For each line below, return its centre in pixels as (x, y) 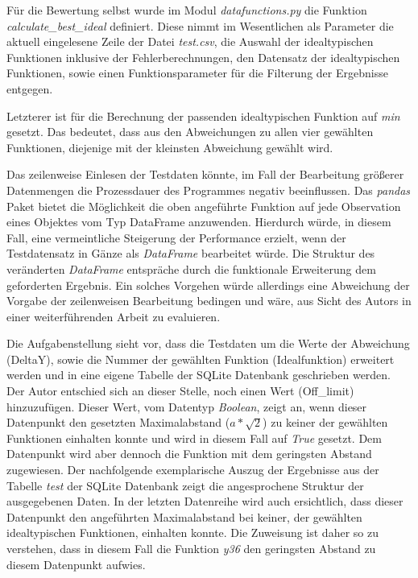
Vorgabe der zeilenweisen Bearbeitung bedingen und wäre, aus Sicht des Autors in (209, 301)
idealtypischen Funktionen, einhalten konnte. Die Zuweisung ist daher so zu (192, 533)
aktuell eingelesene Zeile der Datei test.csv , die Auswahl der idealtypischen (190, 41)
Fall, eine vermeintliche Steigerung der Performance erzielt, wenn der (176, 237)
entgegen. (30, 88)
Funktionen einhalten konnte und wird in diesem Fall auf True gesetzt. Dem (194, 438)
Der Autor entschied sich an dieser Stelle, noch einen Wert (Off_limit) (180, 391)
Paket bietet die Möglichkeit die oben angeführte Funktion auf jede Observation (204, 206)
